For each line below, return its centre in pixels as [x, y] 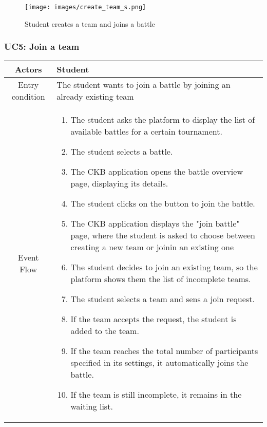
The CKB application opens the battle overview [157, 172]
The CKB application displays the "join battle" [155, 224]
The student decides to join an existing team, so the [164, 267]
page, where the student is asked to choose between [163, 235]
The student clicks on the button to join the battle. [163, 203]
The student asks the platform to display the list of [163, 120]
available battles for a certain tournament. [146, 132]
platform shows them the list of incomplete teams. [161, 279]
